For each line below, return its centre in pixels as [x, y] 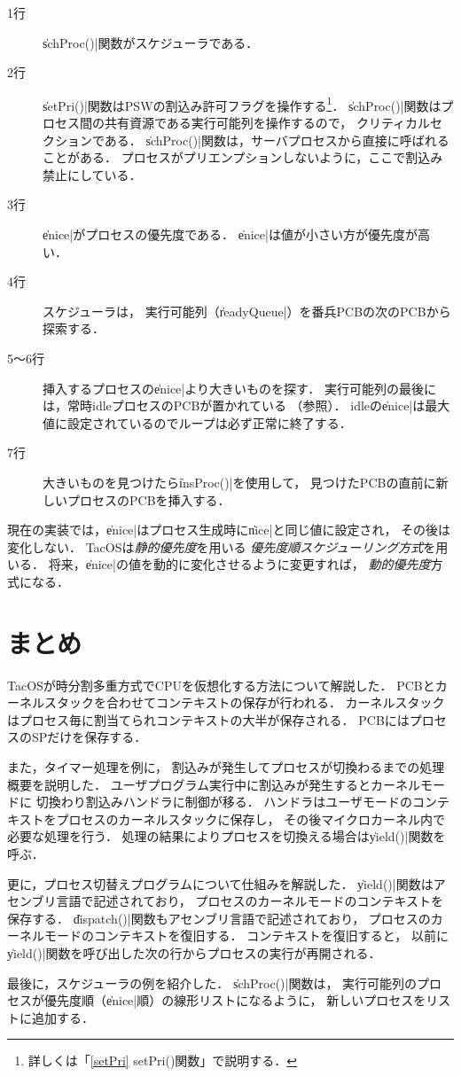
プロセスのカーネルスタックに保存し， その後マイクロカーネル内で [250, 819]
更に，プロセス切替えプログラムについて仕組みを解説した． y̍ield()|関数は [220, 883]
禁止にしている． [92, 174]
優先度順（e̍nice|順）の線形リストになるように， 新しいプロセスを [235, 1000]
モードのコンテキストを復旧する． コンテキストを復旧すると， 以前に [246, 936]
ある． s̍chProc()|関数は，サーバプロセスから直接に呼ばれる [277, 140]
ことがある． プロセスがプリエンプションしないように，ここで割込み [243, 157]
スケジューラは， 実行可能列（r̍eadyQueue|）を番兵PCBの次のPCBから [247, 311]
